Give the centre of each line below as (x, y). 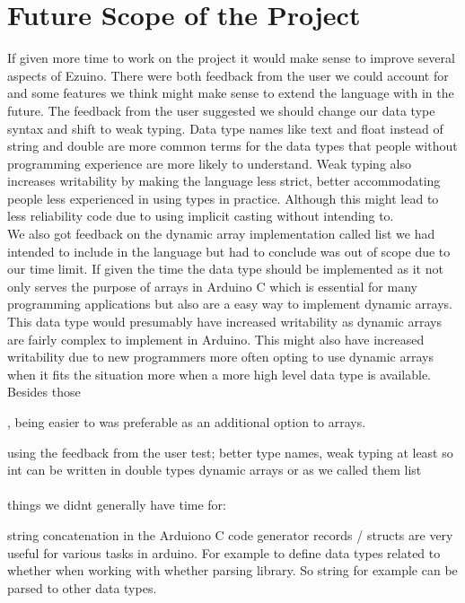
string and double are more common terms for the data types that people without (232, 146)
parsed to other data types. (82, 587)
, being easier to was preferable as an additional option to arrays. (187, 422)
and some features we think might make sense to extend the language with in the (231, 93)
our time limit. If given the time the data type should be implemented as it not (225, 269)
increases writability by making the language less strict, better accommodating (224, 181)
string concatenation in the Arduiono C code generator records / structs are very (230, 534)
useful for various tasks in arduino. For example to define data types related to (224, 552)
